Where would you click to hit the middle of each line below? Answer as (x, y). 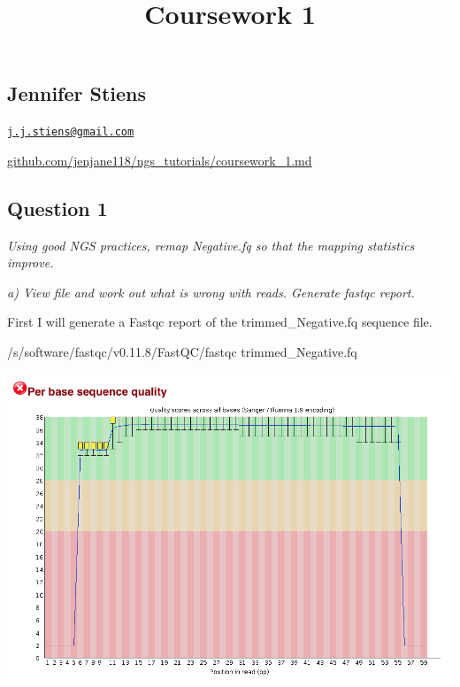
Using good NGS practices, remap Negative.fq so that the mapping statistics (211, 245)
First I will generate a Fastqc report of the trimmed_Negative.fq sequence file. (220, 322)
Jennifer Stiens (77, 93)
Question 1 (57, 208)
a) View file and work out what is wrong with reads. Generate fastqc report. (211, 292)
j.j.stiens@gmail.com (71, 132)
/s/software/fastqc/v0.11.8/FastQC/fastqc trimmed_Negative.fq (182, 352)
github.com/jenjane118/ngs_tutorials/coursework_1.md (160, 160)
